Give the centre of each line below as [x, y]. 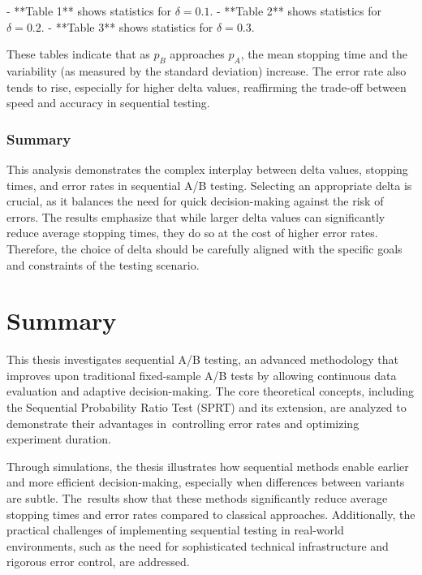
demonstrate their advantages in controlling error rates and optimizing [183, 423]
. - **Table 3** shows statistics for [127, 26]
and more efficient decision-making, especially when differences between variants [206, 482]
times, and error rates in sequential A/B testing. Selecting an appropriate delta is [209, 185]
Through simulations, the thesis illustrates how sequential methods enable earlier [208, 466]
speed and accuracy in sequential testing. [108, 103]
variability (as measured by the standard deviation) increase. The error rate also [207, 70]
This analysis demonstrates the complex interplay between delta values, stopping [207, 169]
